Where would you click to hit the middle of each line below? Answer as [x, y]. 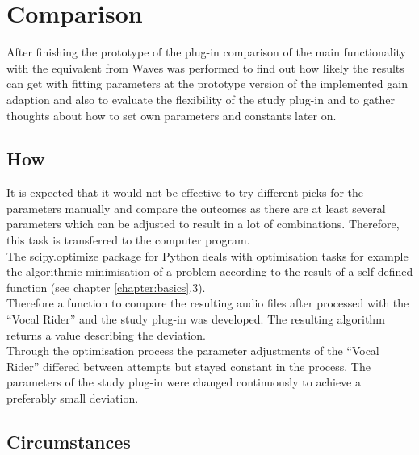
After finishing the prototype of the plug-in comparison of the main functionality [207, 52]
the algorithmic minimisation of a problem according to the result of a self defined [210, 271]
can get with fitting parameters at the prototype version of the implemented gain [207, 83]
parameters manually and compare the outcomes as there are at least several [196, 208]
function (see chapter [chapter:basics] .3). [106, 287]
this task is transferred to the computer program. [128, 240]
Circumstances [69, 441]
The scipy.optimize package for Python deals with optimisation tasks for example [207, 255]
